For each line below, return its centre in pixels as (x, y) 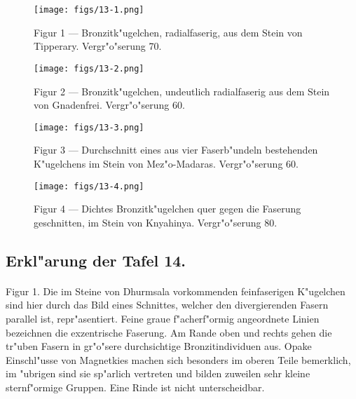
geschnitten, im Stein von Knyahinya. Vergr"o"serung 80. (156, 222)
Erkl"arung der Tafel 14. (96, 260)
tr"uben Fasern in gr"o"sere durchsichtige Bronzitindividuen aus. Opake (159, 346)
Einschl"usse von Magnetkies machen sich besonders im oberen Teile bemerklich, (178, 359)
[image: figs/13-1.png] (89, 10)
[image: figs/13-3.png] (89, 127)
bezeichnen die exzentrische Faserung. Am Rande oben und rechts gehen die (169, 332)
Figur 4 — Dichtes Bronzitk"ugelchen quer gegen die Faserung (167, 209)
